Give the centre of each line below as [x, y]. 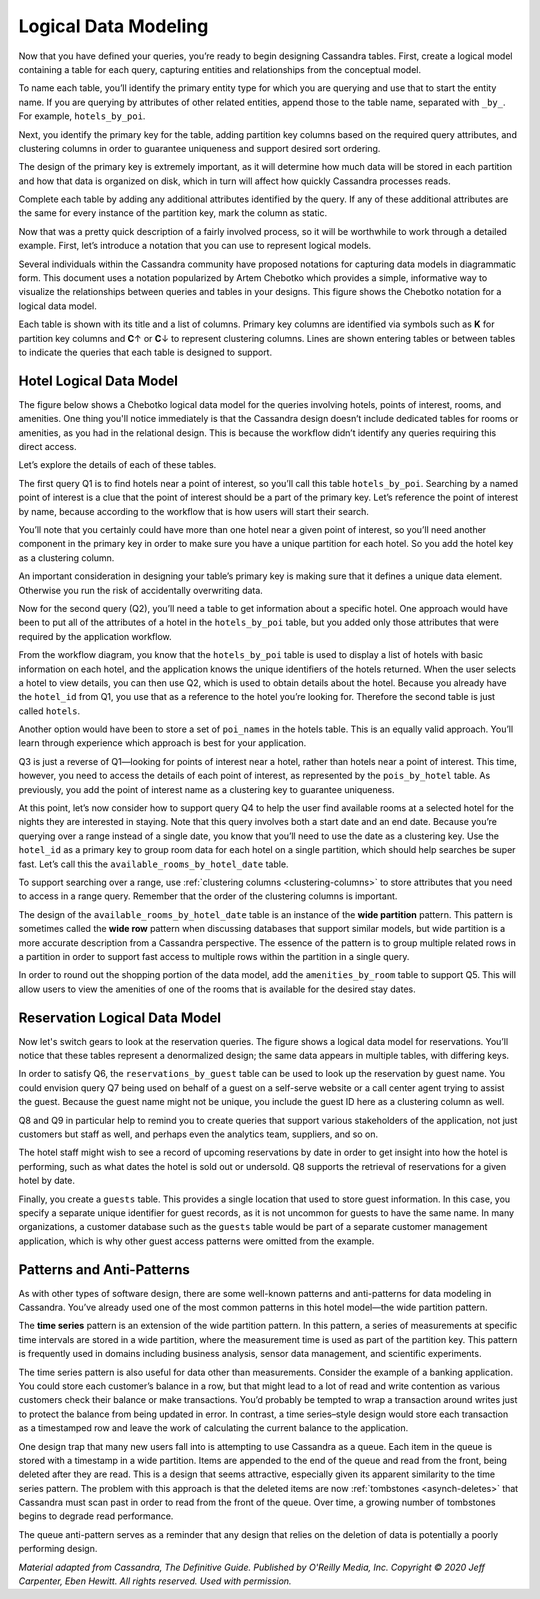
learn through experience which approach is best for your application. [162, 743]
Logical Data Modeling [113, 26]
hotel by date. [46, 1181]
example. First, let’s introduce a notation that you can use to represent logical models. [195, 246]
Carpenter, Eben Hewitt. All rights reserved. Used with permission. [155, 1581]
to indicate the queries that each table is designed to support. [145, 352]
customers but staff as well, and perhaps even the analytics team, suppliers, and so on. [198, 1134]
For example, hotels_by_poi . [82, 116]
